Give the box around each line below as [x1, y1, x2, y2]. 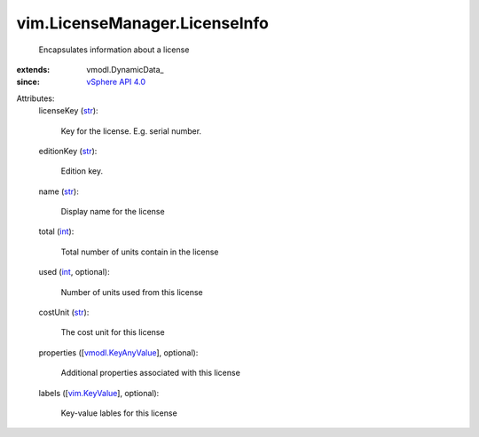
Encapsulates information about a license [38, 44, 190, 55]
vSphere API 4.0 [86, 76, 146, 88]
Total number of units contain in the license [60, 246, 219, 257]
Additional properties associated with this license [60, 368, 241, 378]
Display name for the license [60, 207, 165, 217]
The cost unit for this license [60, 327, 165, 338]
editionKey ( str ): [38, 145, 98, 156]
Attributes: [16, 93, 55, 104]
